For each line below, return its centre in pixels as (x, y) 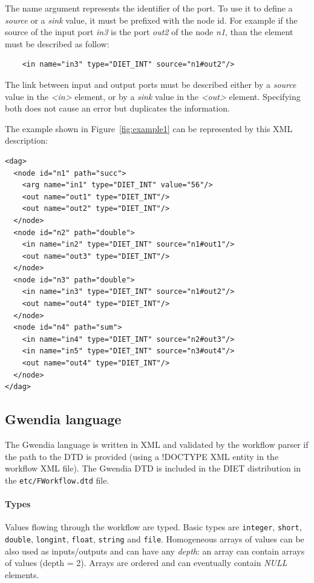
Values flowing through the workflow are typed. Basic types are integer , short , (153, 527)
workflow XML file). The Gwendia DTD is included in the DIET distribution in (153, 468)
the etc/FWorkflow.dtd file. (57, 480)
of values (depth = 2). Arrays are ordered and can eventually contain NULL (146, 563)
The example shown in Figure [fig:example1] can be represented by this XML (149, 128)
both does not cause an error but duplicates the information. (117, 108)
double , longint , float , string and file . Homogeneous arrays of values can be (155, 538)
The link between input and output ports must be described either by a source (151, 84)
